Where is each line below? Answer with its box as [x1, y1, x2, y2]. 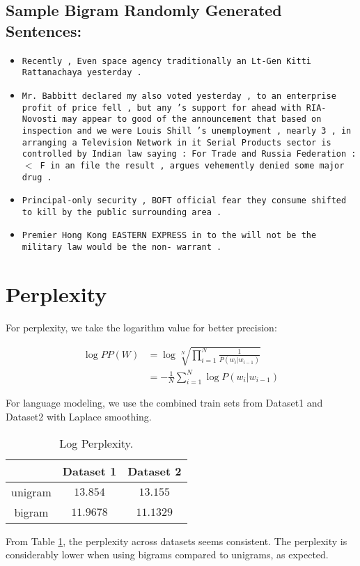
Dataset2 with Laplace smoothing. [6, 409, 152, 423]
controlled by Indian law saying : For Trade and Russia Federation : [22, 149, 357, 159]
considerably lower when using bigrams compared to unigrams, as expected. [6, 547, 329, 562]
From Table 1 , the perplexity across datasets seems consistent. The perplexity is [6, 533, 347, 548]
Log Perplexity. [59, 434, 134, 451]
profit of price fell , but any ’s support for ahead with [22, 102, 302, 113]
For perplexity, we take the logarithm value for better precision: [6, 320, 277, 334]
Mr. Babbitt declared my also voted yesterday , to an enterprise [22, 91, 336, 101]
